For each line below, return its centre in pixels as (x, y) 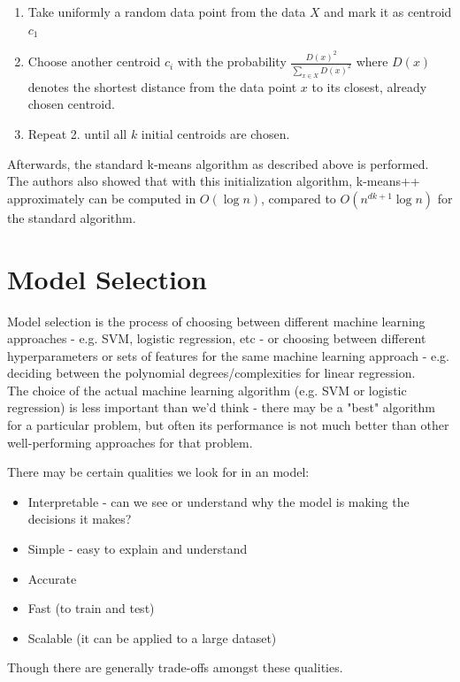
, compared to (299, 198)
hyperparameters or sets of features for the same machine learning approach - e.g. (228, 355)
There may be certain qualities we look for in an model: (158, 472)
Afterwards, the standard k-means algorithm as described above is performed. (218, 163)
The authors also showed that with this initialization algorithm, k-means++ (214, 181)
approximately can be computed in (102, 198)
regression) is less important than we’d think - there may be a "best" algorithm (221, 407)
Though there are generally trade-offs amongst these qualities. (175, 667)
